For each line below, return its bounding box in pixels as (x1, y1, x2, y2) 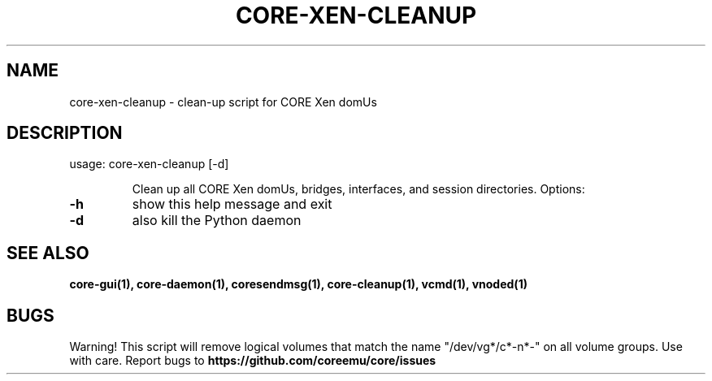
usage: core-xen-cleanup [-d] (69, 157, 229, 171)
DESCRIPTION (7, 123, 123, 144)
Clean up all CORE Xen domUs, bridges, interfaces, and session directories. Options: (132, 182, 585, 197)
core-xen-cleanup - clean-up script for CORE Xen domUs (69, 94, 377, 109)
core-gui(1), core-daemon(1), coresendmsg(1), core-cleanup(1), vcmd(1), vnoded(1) (69, 277, 527, 292)
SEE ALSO (7, 242, 89, 263)
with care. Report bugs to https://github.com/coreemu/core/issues (69, 353, 436, 368)
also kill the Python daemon (132, 212, 302, 229)
